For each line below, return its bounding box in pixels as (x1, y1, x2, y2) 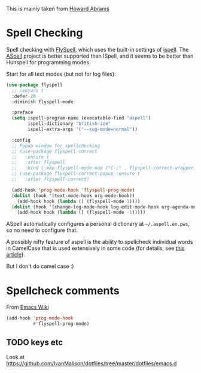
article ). (6, 251, 25, 258)
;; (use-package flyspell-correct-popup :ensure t (11, 171, 141, 177)
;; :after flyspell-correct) (11, 177, 90, 183)
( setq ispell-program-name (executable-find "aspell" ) (11, 115, 151, 121)
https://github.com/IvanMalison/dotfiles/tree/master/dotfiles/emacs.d (6, 360, 177, 367)
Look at (6, 353, 25, 360)
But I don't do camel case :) (6, 262, 74, 270)
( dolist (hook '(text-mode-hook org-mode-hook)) (11, 192, 135, 199)
